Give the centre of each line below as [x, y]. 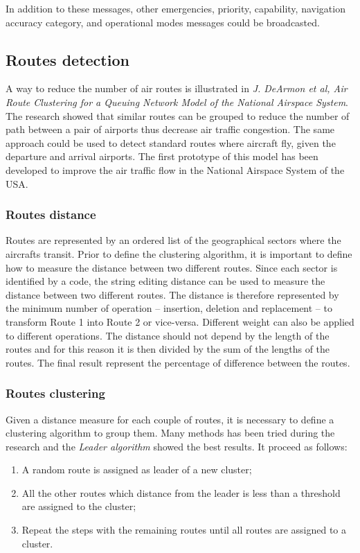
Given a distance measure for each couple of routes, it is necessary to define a [170, 419]
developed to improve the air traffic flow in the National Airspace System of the [175, 169]
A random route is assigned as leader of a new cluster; [137, 469]
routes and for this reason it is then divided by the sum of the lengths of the [168, 349]
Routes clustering [55, 393]
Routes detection [67, 59]
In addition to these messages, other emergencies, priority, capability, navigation [175, 8]
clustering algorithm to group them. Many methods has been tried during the [170, 433]
